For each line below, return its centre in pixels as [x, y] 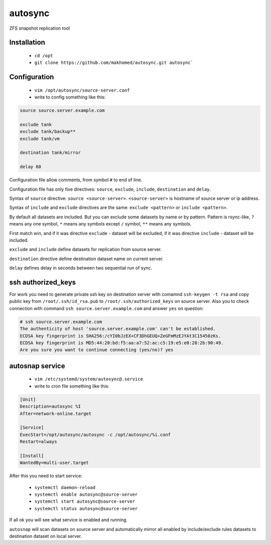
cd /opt [44, 56]
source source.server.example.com [62, 110]
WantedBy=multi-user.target [54, 463]
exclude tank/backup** [48, 132]
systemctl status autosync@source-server [86, 509]
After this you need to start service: [46, 476]
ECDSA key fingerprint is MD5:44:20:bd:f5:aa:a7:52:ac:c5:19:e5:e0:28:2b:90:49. [122, 343]
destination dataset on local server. [46, 536]
